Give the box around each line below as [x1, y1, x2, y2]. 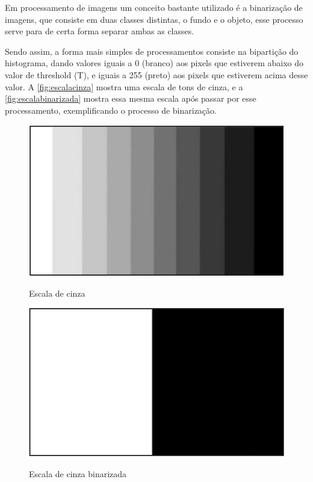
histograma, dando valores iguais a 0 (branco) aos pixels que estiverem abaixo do [5, 57, 304, 69]
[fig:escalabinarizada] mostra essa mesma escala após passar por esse [5, 92, 256, 105]
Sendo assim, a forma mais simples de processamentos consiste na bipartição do [5, 45, 299, 57]
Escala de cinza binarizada [29, 467, 127, 480]
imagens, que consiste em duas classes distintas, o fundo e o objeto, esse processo [5, 13, 303, 25]
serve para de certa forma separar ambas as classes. [5, 25, 194, 37]
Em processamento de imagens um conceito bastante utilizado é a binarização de [5, 1, 303, 13]
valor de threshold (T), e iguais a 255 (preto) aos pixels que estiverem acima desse [5, 68, 308, 81]
